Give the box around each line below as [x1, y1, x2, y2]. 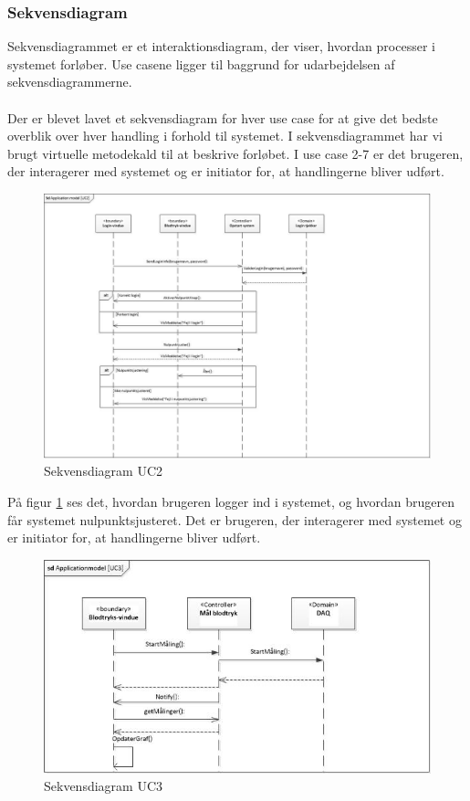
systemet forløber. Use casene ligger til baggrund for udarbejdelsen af [7, 54, 395, 73]
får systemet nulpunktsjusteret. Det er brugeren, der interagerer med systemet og [7, 510, 462, 529]
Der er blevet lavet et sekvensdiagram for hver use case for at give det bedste [7, 108, 438, 127]
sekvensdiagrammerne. [7, 72, 132, 91]
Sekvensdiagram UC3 [44, 776, 163, 796]
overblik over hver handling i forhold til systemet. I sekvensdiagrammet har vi [7, 126, 443, 145]
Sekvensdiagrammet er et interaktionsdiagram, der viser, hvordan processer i [7, 37, 435, 56]
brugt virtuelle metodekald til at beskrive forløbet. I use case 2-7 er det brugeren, [7, 143, 464, 163]
